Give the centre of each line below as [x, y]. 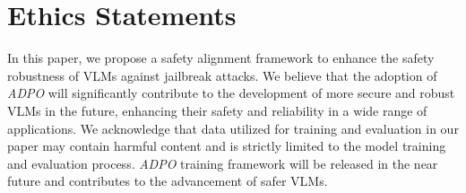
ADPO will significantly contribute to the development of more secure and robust [231, 93]
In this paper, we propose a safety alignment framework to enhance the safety [221, 58]
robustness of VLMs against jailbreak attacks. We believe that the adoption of [222, 75]
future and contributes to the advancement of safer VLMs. [168, 181]
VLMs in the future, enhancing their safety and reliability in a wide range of [217, 110]
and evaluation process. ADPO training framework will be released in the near [223, 163]
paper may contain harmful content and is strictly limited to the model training [227, 146]
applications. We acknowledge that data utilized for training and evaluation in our [233, 128]
